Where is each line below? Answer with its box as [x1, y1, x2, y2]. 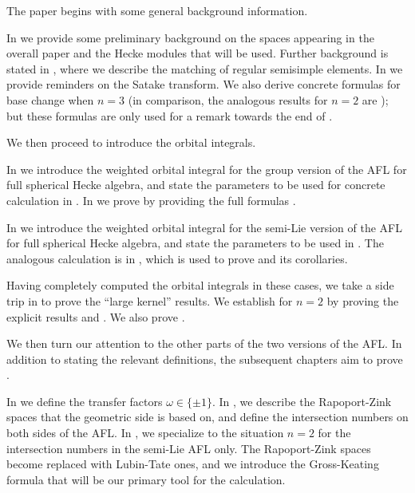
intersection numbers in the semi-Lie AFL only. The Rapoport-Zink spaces [6, 440, 371, 456]
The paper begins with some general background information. [6, 2, 308, 18]
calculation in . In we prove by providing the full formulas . [6, 191, 296, 208]
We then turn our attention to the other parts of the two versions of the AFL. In [6, 335, 402, 352]
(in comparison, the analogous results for [128, 91, 328, 108]
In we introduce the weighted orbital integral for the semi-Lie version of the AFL [6, 219, 402, 235]
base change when [6, 91, 94, 108]
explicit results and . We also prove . [6, 308, 185, 325]
